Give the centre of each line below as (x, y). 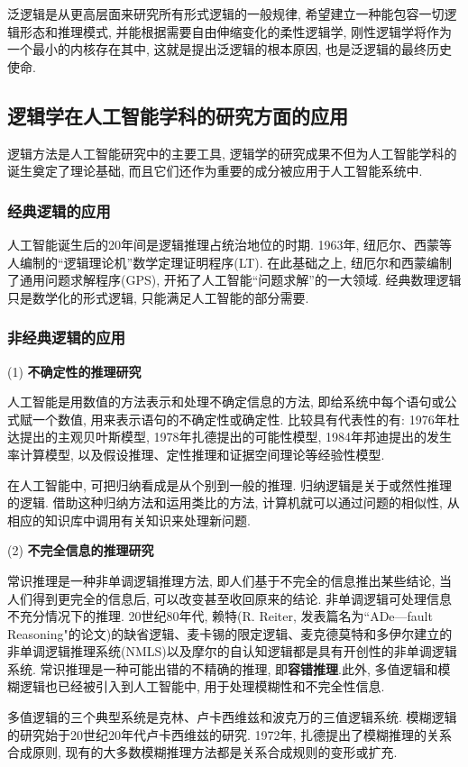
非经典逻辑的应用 (66, 338)
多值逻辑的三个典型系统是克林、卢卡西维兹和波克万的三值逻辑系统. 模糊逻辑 (232, 717)
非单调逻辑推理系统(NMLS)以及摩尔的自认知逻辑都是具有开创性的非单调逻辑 (232, 651)
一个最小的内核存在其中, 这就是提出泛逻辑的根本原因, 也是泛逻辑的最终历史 (230, 49)
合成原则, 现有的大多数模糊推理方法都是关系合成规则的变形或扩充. (202, 752)
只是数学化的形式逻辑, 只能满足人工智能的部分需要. (158, 297)
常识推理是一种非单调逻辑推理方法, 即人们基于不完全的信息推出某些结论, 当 (230, 580)
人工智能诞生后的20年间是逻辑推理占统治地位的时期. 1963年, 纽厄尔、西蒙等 (230, 244)
